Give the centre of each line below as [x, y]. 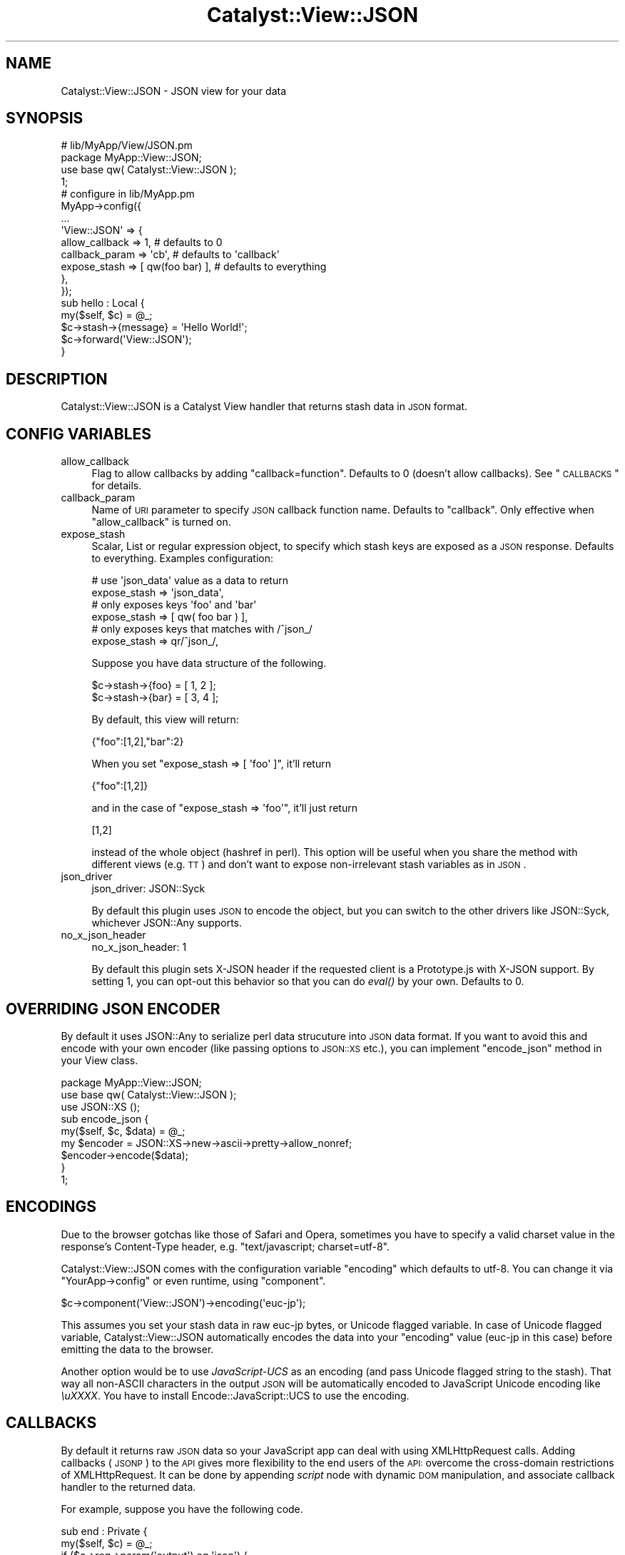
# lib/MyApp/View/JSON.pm [127, 146]
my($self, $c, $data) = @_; [123, 1131]
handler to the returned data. [128, 1487]
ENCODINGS [51, 1207]
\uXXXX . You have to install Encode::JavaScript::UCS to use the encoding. [235, 1395]
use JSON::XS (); [101, 1106]
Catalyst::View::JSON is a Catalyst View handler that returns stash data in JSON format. [264, 407]
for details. [117, 486]
